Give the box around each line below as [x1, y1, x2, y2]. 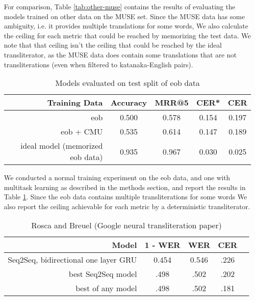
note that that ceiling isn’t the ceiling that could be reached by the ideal [4, 40, 222, 50]
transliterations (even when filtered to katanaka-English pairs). [4, 59, 193, 69]
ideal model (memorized [20, 140, 103, 152]
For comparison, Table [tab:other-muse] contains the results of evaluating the [4, 1, 235, 11]
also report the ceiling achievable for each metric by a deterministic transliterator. [4, 201, 250, 211]
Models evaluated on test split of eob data [55, 77, 200, 89]
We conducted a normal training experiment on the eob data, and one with [4, 172, 230, 183]
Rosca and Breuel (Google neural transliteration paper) [31, 219, 222, 231]
